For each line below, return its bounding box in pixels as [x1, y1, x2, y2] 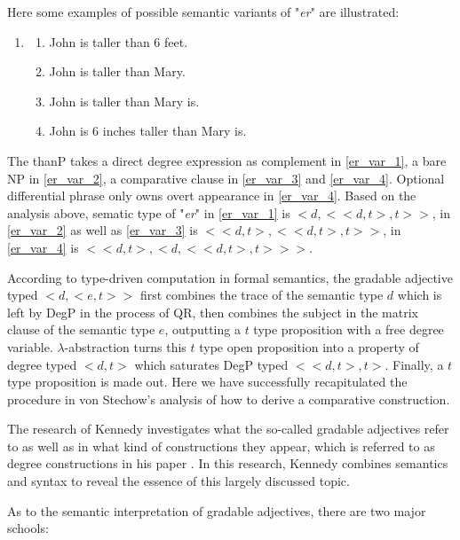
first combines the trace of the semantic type [139, 286, 384, 304]
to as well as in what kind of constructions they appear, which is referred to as [7, 436, 435, 455]
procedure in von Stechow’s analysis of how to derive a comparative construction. [7, 389, 450, 408]
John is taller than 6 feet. [49, 32, 188, 51]
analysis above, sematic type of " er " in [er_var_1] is [7, 203, 290, 222]
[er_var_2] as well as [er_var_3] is [7, 221, 198, 239]
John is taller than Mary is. [49, 91, 200, 110]
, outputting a [164, 320, 241, 339]
